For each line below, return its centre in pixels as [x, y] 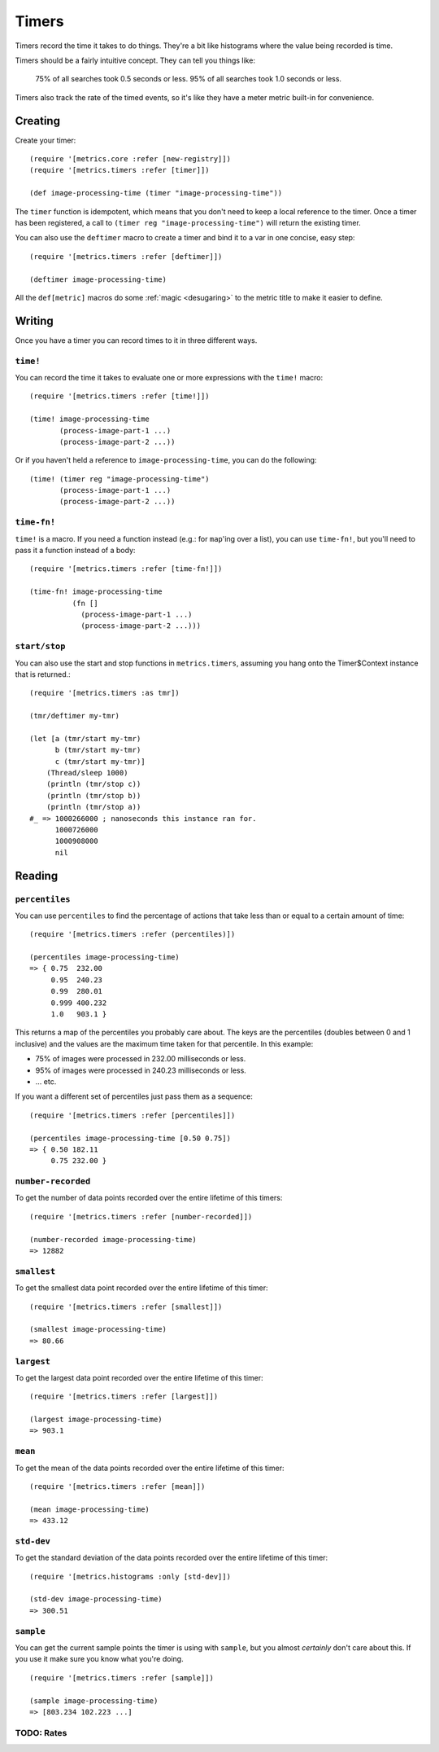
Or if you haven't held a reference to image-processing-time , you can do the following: [166, 460]
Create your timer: [46, 140]
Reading [37, 876]
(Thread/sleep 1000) [87, 773]
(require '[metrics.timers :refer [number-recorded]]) [141, 1216]
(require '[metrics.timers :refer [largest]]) [124, 1396]
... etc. [46, 1081]
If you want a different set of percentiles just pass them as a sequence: [134, 1096]
